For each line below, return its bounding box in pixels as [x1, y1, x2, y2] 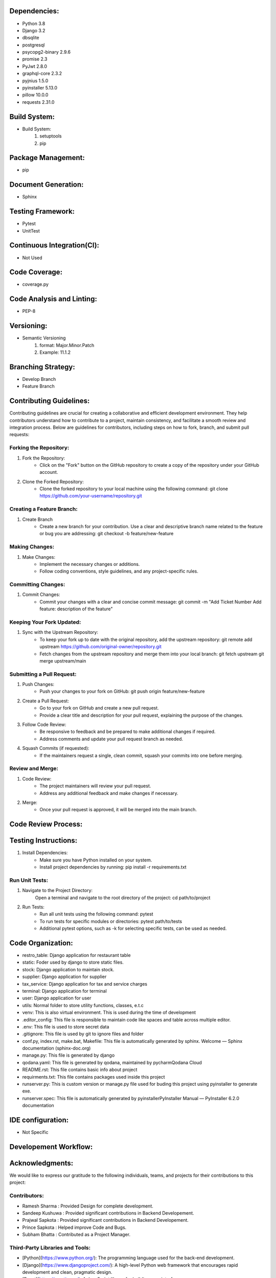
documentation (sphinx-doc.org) [22, 1045, 91, 1052]
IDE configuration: [9, 1116, 69, 1125]
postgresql [22, 41, 45, 48]
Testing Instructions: [9, 836, 78, 845]
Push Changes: [22, 681, 55, 688]
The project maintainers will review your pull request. [39, 783, 151, 789]
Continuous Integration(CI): [9, 241, 100, 250]
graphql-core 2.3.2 [22, 71, 62, 77]
